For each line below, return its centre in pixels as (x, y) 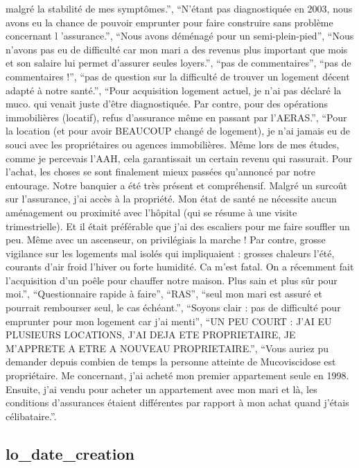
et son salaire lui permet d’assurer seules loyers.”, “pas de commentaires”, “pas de (178, 63)
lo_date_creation (70, 453)
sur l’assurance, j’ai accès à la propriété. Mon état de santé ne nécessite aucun (171, 199)
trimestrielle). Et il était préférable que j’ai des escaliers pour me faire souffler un (178, 226)
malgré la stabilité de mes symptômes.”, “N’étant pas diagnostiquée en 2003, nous (179, 8)
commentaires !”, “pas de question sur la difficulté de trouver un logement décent (178, 76)
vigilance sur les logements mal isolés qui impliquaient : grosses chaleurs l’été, (170, 253)
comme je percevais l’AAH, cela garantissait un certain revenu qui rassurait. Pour (179, 158)
